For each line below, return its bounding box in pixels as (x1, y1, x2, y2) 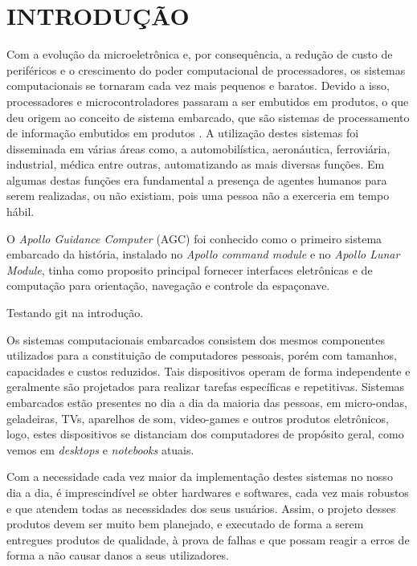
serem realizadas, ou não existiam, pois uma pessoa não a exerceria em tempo (6, 187, 390, 204)
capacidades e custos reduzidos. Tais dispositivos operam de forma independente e (6, 362, 411, 379)
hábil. (6, 203, 35, 220)
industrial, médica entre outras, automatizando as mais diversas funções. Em (6, 156, 385, 173)
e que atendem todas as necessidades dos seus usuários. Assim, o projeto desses (6, 499, 396, 516)
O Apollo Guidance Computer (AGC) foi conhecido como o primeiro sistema (6, 230, 382, 246)
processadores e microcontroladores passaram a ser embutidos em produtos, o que (6, 92, 409, 109)
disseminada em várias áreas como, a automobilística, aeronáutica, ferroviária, (6, 140, 390, 157)
